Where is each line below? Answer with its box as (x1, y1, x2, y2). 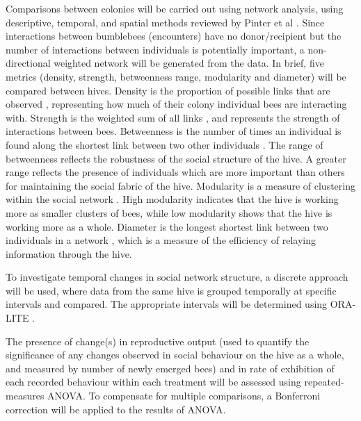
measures (6, 388, 45, 403)
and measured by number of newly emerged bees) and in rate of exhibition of (6, 361, 335, 375)
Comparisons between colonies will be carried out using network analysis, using (6, 1, 344, 15)
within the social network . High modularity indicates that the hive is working (6, 192, 339, 206)
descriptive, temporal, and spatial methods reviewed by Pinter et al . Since (6, 15, 325, 29)
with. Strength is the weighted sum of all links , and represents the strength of (6, 110, 340, 124)
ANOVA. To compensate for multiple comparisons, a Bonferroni (47, 388, 321, 403)
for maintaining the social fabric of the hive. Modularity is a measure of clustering (6, 178, 355, 192)
